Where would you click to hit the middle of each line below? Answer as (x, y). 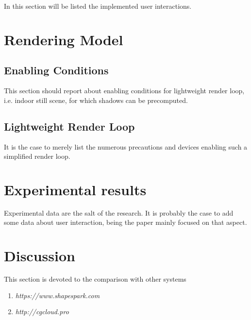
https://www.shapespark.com (58, 295)
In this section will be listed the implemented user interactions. (98, 6)
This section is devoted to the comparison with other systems (95, 279)
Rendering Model (64, 39)
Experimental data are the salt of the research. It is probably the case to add (119, 212)
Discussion (40, 256)
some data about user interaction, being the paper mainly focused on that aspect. (125, 222)
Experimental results (75, 189)
